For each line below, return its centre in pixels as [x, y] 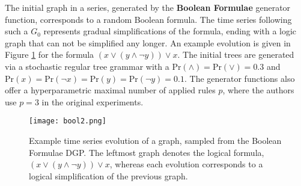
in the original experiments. [93, 101]
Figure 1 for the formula [50, 54]
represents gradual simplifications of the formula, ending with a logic [170, 31]
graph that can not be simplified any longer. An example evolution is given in [148, 42]
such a [17, 31]
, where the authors [258, 90]
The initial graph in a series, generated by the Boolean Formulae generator [148, 7]
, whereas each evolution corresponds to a [186, 164]
